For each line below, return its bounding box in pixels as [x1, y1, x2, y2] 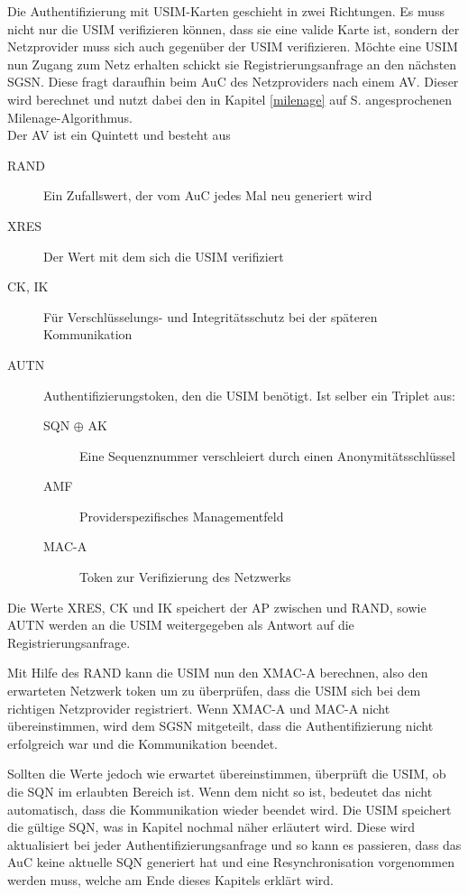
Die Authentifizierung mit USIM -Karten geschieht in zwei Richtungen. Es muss [7, 2, 445, 20]
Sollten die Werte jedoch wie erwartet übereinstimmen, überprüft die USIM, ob [7, 764, 446, 783]
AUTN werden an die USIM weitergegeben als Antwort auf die [7, 615, 354, 634]
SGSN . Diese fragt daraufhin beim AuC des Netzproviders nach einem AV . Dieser [7, 72, 459, 91]
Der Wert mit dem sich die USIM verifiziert [43, 246, 284, 265]
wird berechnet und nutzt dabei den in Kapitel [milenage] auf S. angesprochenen [7, 89, 452, 108]
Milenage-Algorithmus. [7, 107, 133, 126]
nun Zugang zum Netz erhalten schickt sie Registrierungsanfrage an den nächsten [7, 54, 457, 73]
